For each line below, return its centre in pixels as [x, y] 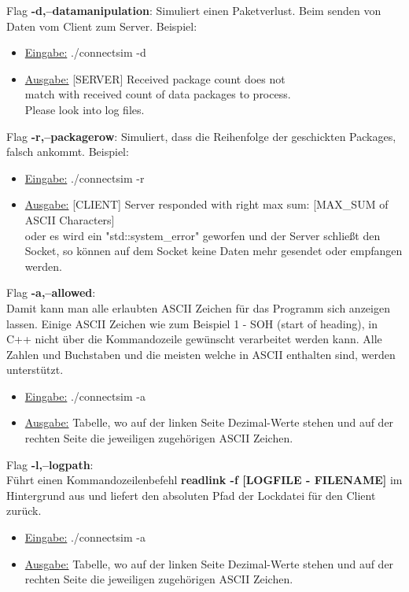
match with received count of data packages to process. [158, 94]
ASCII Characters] [70, 219]
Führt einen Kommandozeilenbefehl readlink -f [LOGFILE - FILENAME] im [204, 480]
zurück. [24, 511]
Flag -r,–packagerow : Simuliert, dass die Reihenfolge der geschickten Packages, [201, 136]
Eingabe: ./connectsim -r [85, 178]
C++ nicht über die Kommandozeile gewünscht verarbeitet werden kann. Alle [194, 339]
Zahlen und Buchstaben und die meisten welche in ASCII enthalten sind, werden [201, 354]
